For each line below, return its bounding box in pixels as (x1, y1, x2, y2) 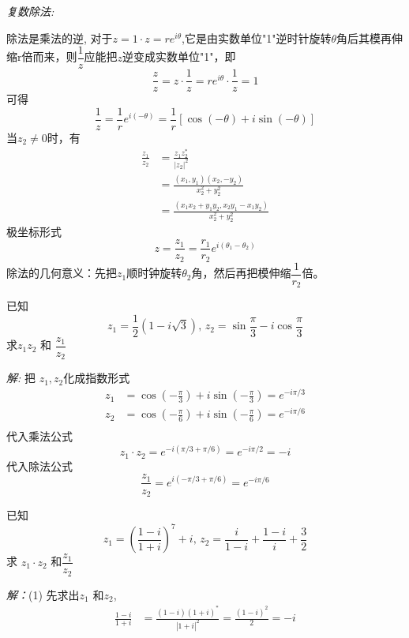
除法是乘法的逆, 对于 (6, 29, 113, 46)
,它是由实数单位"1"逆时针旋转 (182, 29, 332, 46)
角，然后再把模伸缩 (191, 265, 291, 281)
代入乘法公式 (6, 428, 73, 445)
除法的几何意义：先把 (6, 265, 117, 281)
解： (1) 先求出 (6, 586, 80, 602)
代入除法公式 (6, 457, 73, 474)
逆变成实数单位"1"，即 (122, 48, 236, 65)
